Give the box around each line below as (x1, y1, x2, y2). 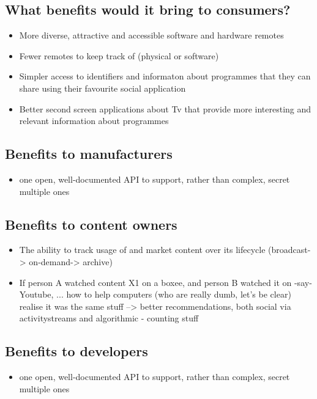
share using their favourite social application (19, 81, 186, 94)
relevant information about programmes (19, 114, 169, 127)
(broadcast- (268, 243, 311, 256)
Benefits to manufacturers (5, 144, 173, 163)
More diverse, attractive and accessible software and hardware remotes (19, 29, 284, 42)
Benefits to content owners (5, 214, 177, 233)
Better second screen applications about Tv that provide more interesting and (19, 102, 311, 115)
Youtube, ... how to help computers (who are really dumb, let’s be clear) (19, 288, 291, 301)
